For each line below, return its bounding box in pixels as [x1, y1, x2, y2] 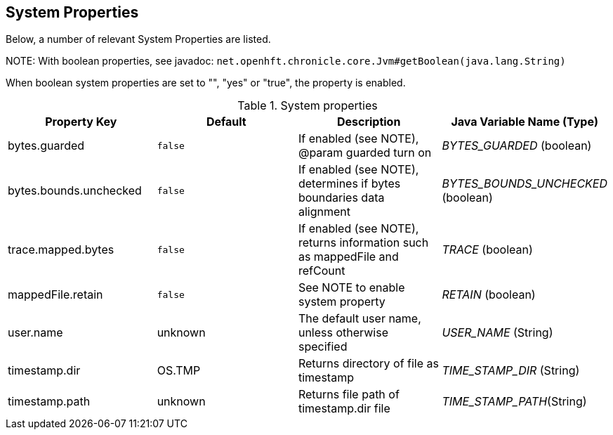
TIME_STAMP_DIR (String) [442, 363, 580, 378]
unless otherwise [298, 325, 388, 340]
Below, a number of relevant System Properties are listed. [6, 33, 271, 46]
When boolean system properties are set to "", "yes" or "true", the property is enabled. [6, 77, 406, 89]
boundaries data [298, 190, 385, 205]
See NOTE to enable [298, 280, 405, 295]
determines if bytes [298, 176, 401, 191]
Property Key [45, 115, 117, 129]
